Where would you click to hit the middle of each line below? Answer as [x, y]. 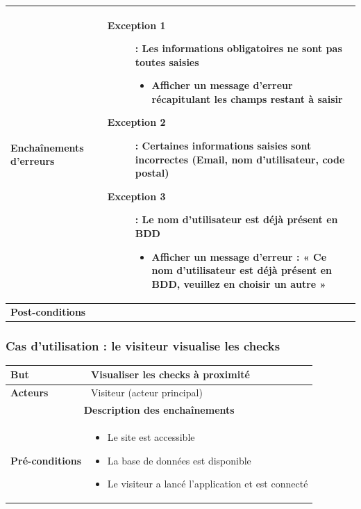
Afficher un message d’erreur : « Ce [239, 256]
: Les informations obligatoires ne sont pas [238, 48]
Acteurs [30, 393]
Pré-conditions [46, 460]
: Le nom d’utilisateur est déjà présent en [236, 219]
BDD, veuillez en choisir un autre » [239, 283]
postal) [152, 173]
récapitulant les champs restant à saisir [247, 98]
